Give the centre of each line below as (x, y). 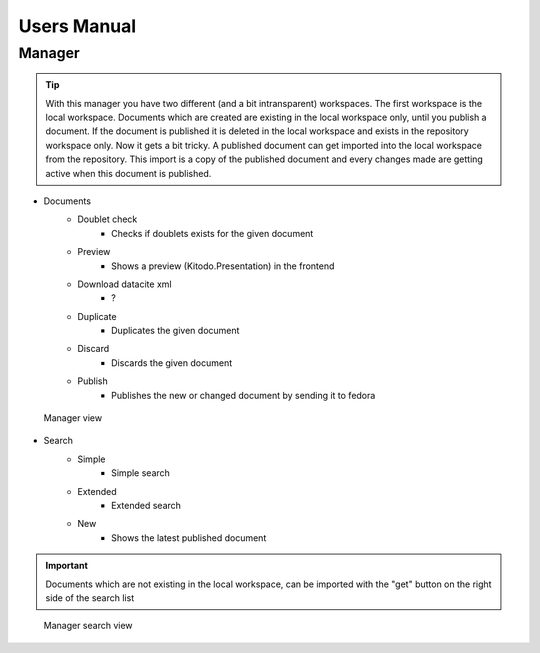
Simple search (140, 473)
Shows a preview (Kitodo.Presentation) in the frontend (223, 266)
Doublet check (107, 219)
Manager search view (88, 626)
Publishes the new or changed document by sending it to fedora (243, 395)
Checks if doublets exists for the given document (212, 233)
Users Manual (77, 26)
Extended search (146, 505)
